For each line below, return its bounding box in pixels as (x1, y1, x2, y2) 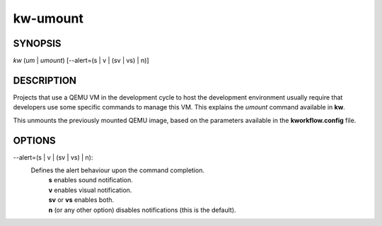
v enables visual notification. (48, 186, 132, 194)
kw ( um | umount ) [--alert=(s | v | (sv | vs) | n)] (13, 56, 149, 65)
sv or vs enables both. (48, 196, 115, 204)
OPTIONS (13, 134, 56, 146)
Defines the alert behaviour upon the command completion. (30, 166, 205, 174)
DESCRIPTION (13, 74, 77, 86)
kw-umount (13, 11, 84, 26)
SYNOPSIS (13, 37, 62, 49)
